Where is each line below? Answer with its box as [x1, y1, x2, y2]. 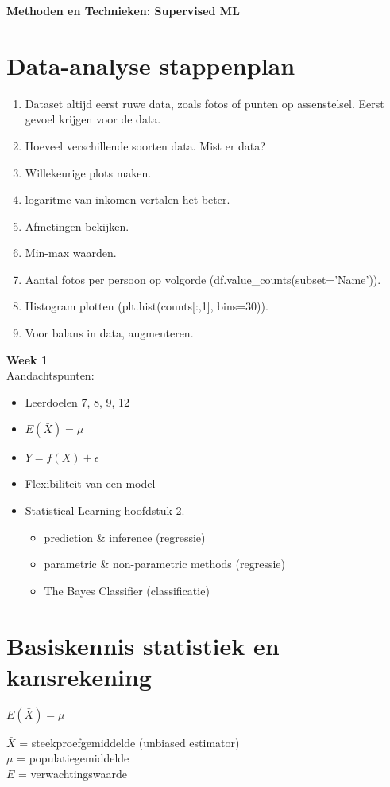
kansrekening [6, 660, 152, 692]
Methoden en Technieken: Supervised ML [6, 2, 240, 18]
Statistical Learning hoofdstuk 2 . [25, 502, 185, 519]
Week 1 [6, 351, 48, 368]
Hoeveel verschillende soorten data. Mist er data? [25, 137, 265, 154]
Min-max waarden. [25, 244, 117, 261]
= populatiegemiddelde [17, 750, 129, 766]
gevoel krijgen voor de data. [25, 111, 161, 127]
